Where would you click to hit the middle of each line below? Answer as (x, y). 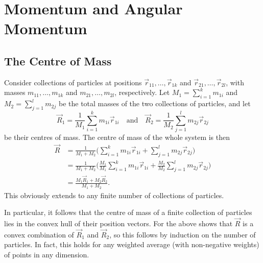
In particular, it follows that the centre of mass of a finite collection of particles (128, 212)
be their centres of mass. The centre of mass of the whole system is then (117, 137)
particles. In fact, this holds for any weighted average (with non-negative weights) (132, 244)
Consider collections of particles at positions (73, 82)
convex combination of (39, 234)
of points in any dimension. (47, 254)
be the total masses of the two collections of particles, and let (154, 103)
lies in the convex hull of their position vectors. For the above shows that (118, 223)
